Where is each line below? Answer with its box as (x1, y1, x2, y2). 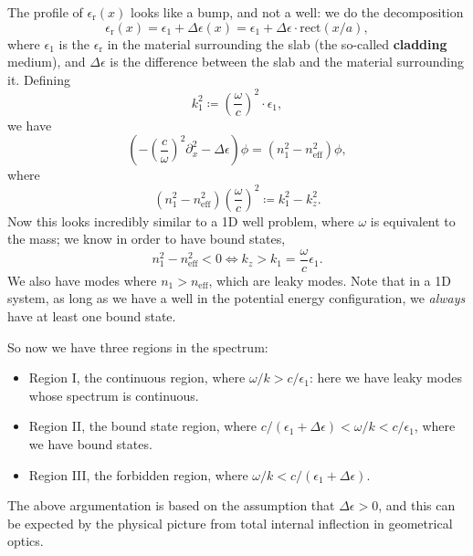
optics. (7, 531, 44, 551)
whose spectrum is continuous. (28, 385, 199, 404)
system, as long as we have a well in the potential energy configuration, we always (7, 288, 466, 308)
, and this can (378, 496, 456, 515)
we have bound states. (28, 434, 152, 453)
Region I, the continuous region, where (28, 368, 246, 387)
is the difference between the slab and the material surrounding (110, 52, 464, 71)
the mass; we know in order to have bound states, (7, 229, 286, 248)
